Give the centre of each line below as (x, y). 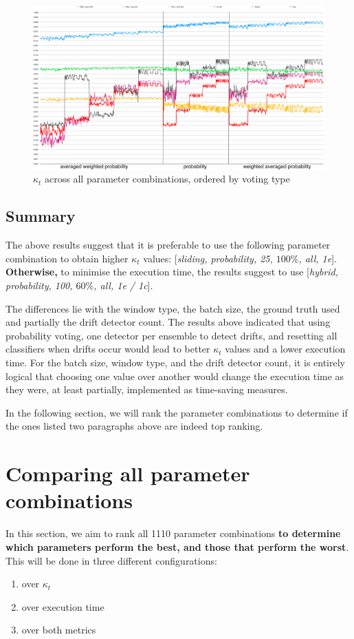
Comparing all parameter (128, 473)
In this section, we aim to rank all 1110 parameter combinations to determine (173, 533)
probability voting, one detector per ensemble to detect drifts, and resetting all (172, 335)
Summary (41, 216)
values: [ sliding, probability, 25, (208, 258)
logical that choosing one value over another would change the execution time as (175, 376)
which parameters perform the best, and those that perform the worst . (177, 546)
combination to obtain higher (67, 258)
